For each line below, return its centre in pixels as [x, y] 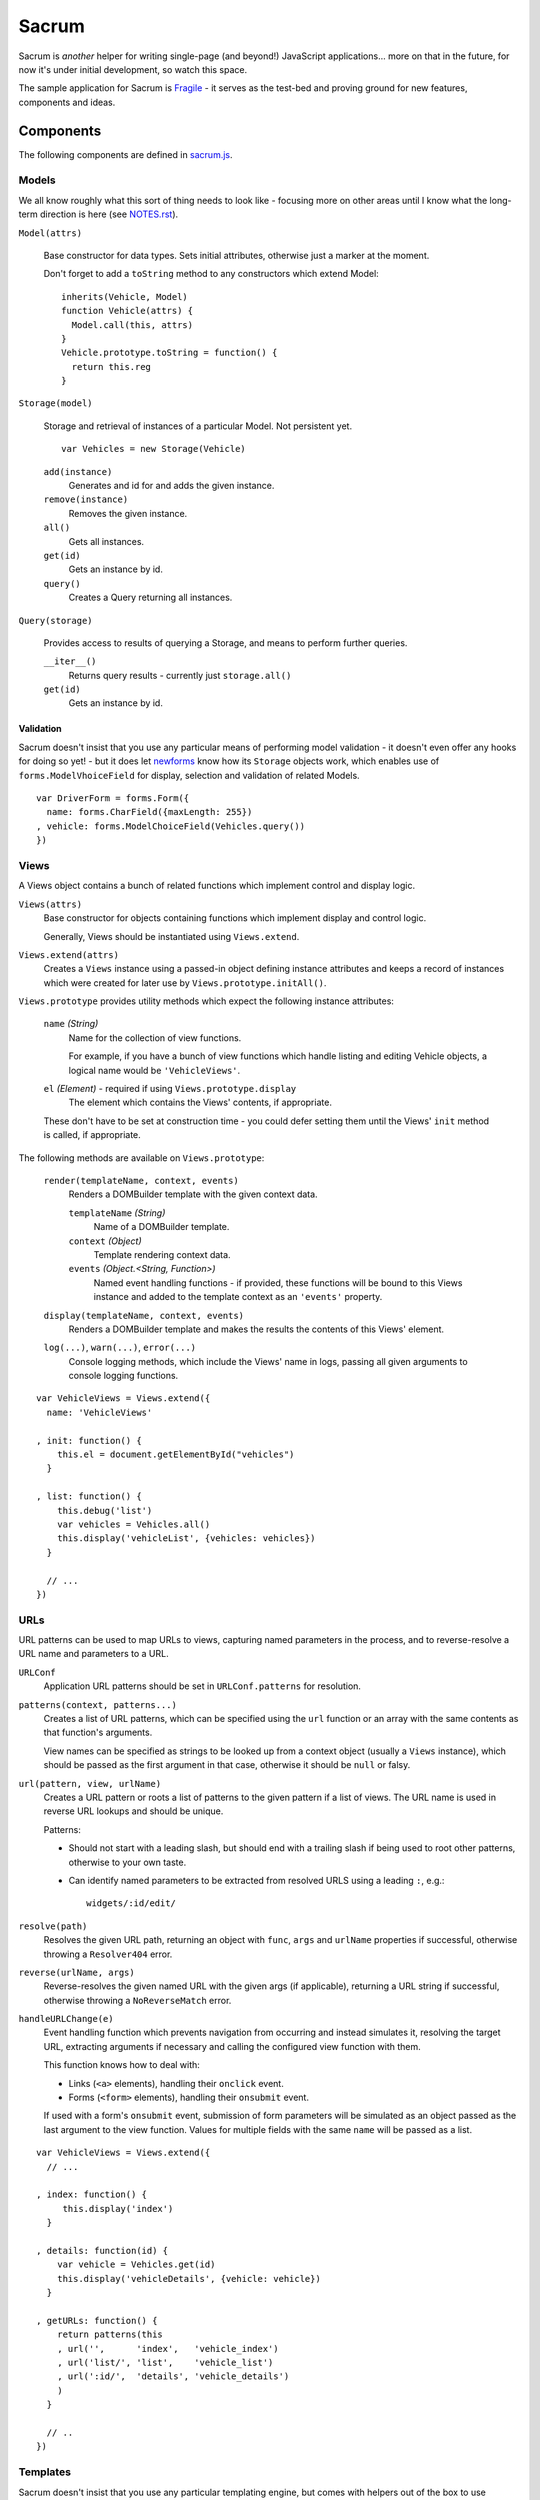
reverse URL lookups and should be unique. [133, 1811]
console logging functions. [123, 1376]
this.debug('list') [104, 1510]
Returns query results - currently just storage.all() [180, 675]
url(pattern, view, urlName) [90, 1783]
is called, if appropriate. [92, 1135]
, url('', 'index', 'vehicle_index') [167, 2348]
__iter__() [70, 661]
